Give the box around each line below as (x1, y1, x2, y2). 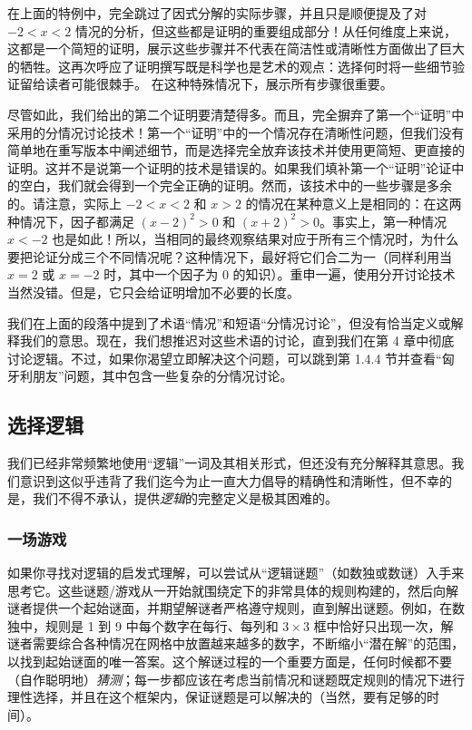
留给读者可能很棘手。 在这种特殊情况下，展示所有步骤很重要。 (19, 74, 393, 93)
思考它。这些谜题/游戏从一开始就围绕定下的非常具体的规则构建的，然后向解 (7, 580, 458, 599)
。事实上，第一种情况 (319, 211, 447, 230)
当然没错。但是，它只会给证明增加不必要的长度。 (7, 282, 300, 301)
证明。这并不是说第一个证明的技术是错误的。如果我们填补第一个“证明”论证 (7, 158, 452, 177)
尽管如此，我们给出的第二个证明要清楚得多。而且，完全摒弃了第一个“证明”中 (7, 104, 465, 123)
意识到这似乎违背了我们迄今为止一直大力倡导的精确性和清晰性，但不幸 (19, 471, 439, 490)
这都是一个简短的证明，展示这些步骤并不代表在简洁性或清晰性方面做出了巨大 (7, 39, 465, 58)
